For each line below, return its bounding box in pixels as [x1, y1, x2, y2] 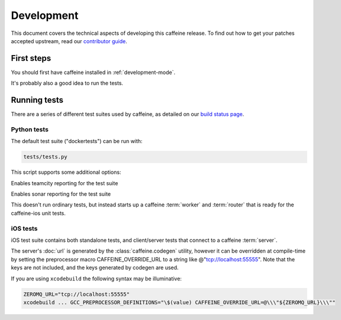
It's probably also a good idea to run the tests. [11, 80, 124, 87]
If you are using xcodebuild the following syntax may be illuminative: [11, 275, 182, 282]
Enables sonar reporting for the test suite [11, 190, 111, 198]
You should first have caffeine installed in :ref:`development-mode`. [11, 69, 176, 76]
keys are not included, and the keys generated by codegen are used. [11, 264, 179, 271]
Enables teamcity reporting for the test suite [11, 179, 118, 186]
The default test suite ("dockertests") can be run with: [11, 138, 143, 145]
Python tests [11, 125, 49, 133]
